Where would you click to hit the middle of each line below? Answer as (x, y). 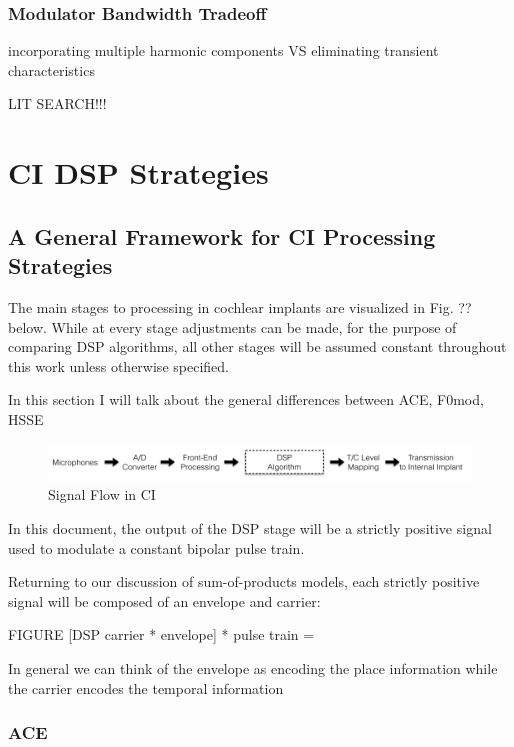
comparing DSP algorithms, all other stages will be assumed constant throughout (257, 346)
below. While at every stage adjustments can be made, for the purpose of (232, 326)
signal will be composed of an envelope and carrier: (164, 600)
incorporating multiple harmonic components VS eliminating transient (223, 50)
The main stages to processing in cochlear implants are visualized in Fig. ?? (240, 306)
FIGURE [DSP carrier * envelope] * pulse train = (161, 634)
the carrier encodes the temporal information (146, 687)
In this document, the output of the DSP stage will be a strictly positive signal (250, 527)
